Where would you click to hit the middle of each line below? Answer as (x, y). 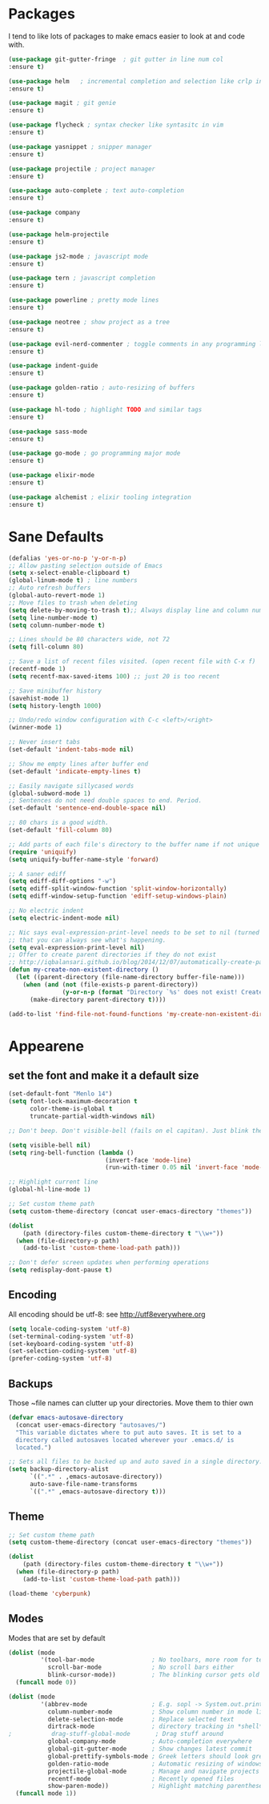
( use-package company (44, 213)
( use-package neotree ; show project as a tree (89, 322)
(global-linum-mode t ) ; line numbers (73, 581)
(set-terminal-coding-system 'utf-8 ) (71, 1336)
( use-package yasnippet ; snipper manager (80, 147)
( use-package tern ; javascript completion (82, 278)
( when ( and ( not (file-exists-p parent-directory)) (110, 984)
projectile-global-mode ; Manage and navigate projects (154, 1771)
